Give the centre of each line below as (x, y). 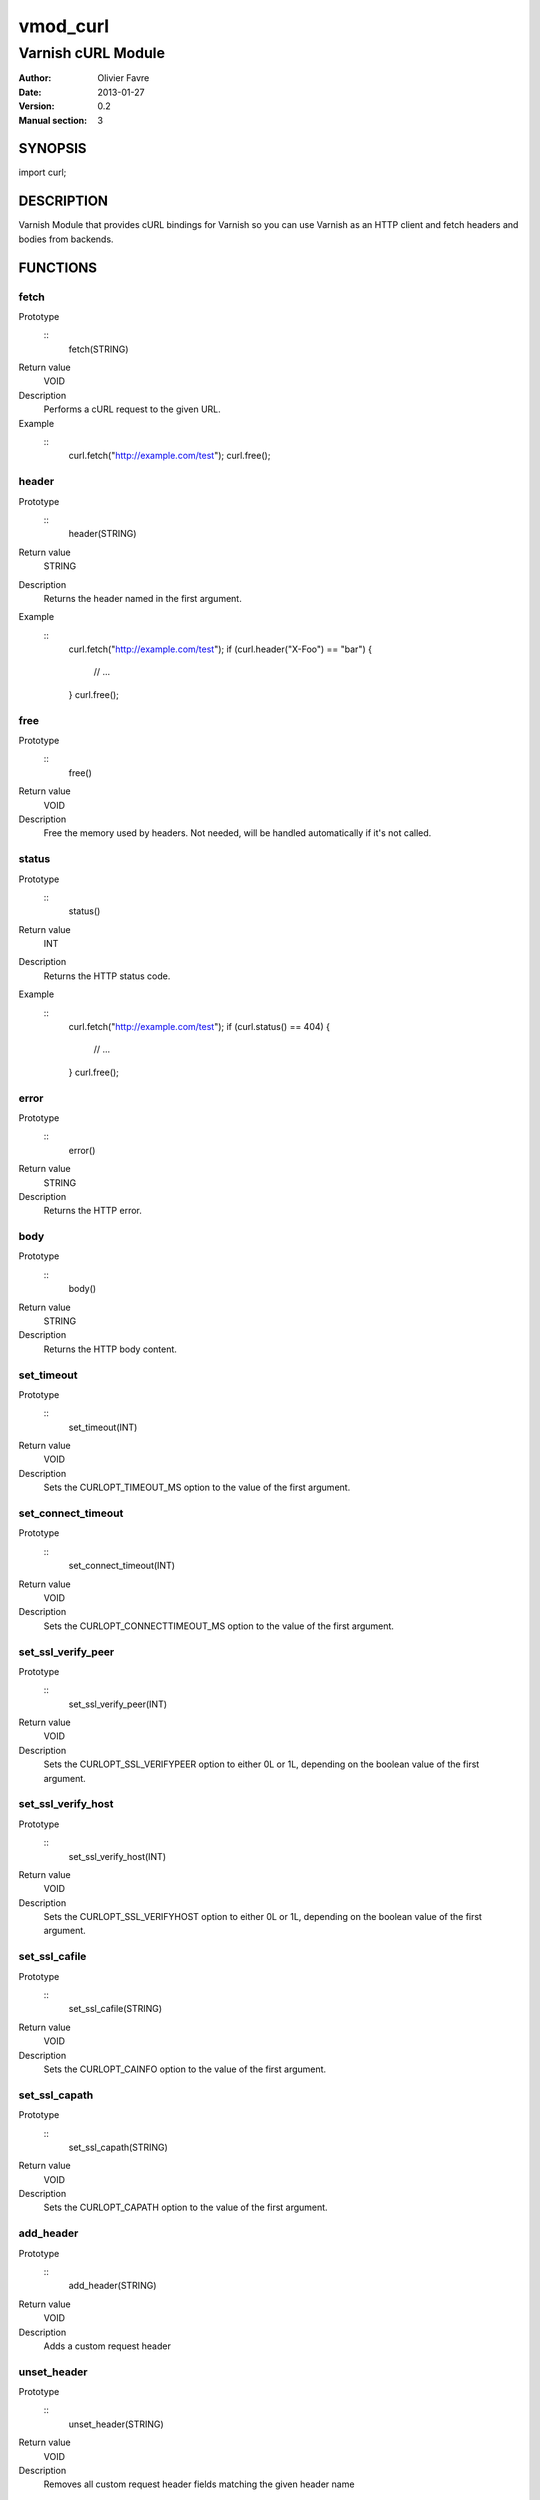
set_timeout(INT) (103, 1427)
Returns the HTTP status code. (107, 976)
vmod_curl (64, 26)
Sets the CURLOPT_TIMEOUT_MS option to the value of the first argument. (197, 1487)
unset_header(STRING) (116, 2424)
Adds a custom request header (107, 2346)
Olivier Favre (123, 78)
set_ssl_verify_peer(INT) (118, 1704)
